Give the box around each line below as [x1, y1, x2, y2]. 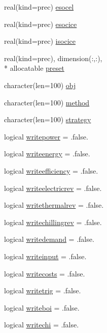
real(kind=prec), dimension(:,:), [4, 52, 102, 63]
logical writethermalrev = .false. [4, 200, 104, 210]
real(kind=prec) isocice [4, 36, 76, 46]
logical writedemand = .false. [4, 234, 94, 244]
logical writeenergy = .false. [4, 148, 90, 159]
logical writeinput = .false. [4, 251, 87, 261]
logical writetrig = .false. [4, 285, 81, 296]
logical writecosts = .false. [4, 268, 85, 279]
